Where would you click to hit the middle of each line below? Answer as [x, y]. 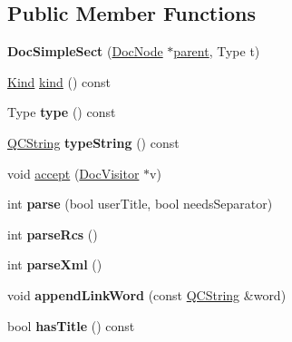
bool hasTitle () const [71, 325]
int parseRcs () [53, 234]
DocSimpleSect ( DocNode [85, 51]
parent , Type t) [217, 51]
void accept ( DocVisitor [73, 173]
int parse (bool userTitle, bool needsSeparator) [140, 204]
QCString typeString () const [93, 142]
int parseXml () [55, 264]
